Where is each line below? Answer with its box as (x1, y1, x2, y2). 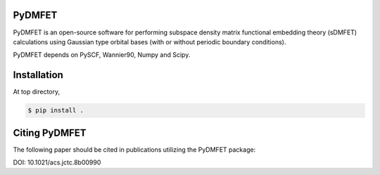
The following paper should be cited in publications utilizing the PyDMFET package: (13, 145, 256, 154)
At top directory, (13, 88, 61, 96)
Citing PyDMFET (13, 127, 87, 138)
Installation (13, 69, 63, 81)
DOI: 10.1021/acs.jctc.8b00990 (13, 158, 101, 167)
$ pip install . (27, 106, 84, 115)
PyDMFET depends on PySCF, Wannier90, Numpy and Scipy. (13, 51, 191, 59)
